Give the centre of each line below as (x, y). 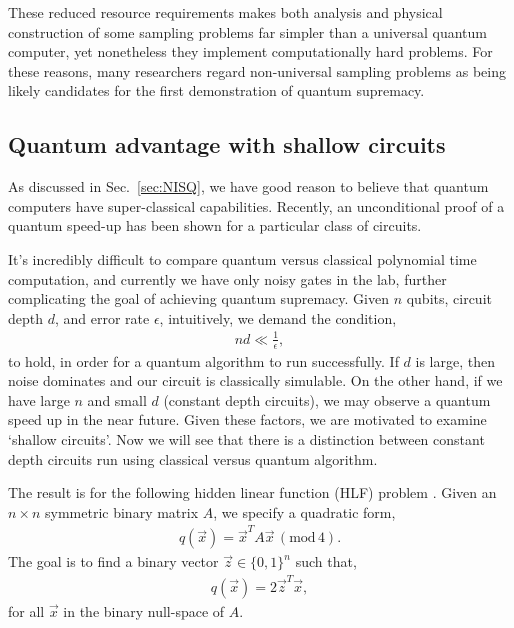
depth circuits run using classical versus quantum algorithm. (193, 458)
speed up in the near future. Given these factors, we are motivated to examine (247, 419)
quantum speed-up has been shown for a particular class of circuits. (215, 225)
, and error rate (102, 317)
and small (117, 399)
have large (39, 399)
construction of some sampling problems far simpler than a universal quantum (248, 31)
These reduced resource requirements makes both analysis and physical (225, 12)
